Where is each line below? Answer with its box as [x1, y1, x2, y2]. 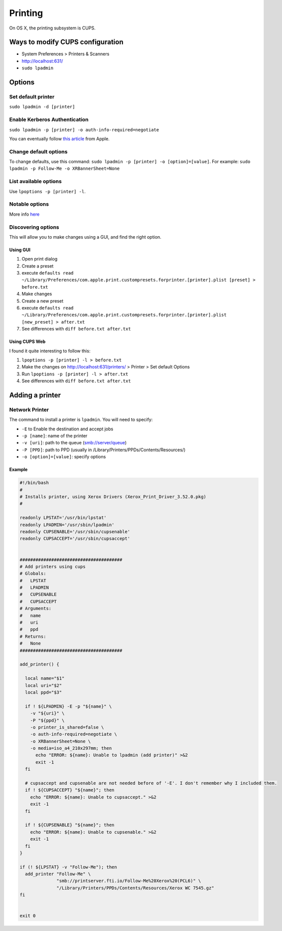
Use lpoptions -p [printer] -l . [9, 188, 86, 194]
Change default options [9, 148, 68, 155]
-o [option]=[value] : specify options [21, 454, 106, 460]
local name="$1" [25, 675, 65, 681]
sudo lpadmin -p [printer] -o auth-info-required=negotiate [9, 127, 159, 132]
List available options [9, 178, 62, 185]
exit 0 [19, 913, 36, 919]
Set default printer [9, 93, 55, 100]
